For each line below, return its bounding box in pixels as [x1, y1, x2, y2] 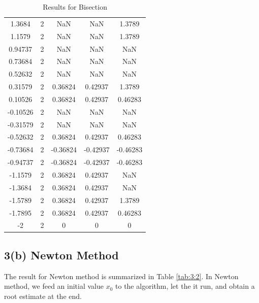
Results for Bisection [43, 2, 107, 12]
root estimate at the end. [4, 290, 82, 301]
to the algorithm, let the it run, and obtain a [115, 281, 255, 291]
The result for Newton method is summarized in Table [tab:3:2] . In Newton [4, 271, 239, 281]
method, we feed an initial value [4, 281, 104, 291]
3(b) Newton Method [4, 247, 119, 262]
